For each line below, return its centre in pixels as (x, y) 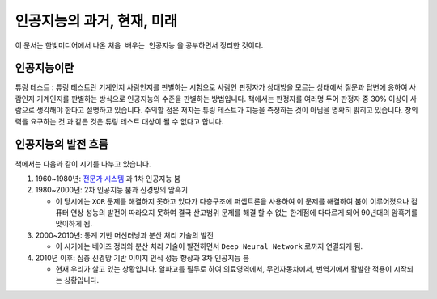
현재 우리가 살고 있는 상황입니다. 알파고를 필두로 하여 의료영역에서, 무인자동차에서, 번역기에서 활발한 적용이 (224, 269)
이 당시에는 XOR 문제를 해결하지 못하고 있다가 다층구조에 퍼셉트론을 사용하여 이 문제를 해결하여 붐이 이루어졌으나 (232, 201)
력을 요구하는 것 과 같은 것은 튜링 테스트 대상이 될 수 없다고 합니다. (119, 121)
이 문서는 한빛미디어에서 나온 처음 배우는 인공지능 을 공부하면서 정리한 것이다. (139, 45)
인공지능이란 (45, 68)
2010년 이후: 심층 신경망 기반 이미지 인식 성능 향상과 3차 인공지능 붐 (142, 258)
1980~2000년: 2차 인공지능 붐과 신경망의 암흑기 (112, 190)
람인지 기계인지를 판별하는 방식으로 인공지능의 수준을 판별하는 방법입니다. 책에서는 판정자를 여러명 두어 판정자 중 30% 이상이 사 (216, 99)
